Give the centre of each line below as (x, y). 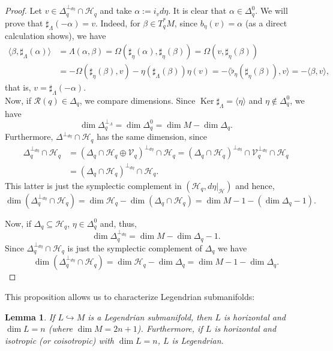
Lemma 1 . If (30, 316)
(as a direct (266, 22)
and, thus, (118, 223)
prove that (24, 22)
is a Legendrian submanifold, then (150, 316)
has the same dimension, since (152, 136)
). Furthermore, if (170, 328)
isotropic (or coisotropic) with (59, 340)
